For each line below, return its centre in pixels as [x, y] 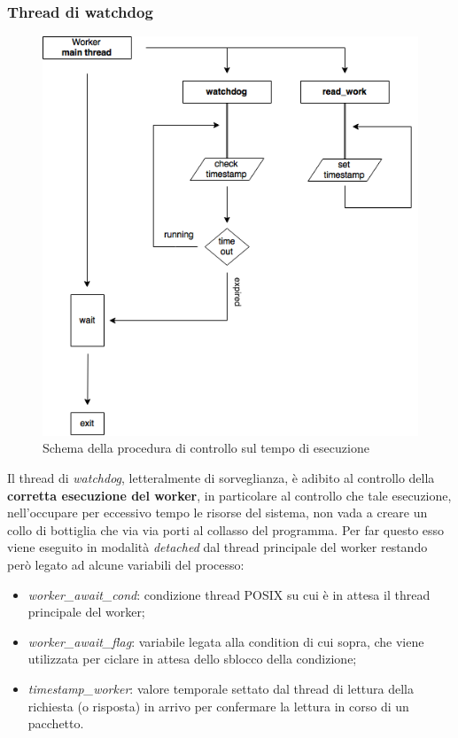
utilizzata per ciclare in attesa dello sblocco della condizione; [192, 659]
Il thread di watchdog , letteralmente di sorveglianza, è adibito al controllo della [221, 478]
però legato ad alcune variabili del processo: [126, 564]
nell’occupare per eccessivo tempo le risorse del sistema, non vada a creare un [217, 513]
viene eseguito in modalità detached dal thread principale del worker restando [217, 547]
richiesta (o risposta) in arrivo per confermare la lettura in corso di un [218, 706]
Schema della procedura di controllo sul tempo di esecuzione [206, 448]
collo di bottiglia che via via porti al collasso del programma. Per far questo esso [226, 529]
